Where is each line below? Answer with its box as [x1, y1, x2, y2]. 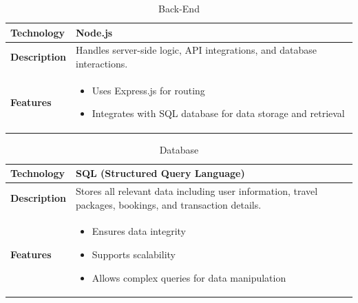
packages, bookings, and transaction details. [76, 197, 262, 211]
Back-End [158, 1, 200, 15]
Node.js [76, 25, 113, 39]
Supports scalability [92, 247, 176, 262]
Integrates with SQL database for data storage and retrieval [92, 106, 345, 121]
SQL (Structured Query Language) [76, 166, 245, 180]
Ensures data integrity [92, 224, 186, 238]
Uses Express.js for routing [92, 83, 205, 97]
